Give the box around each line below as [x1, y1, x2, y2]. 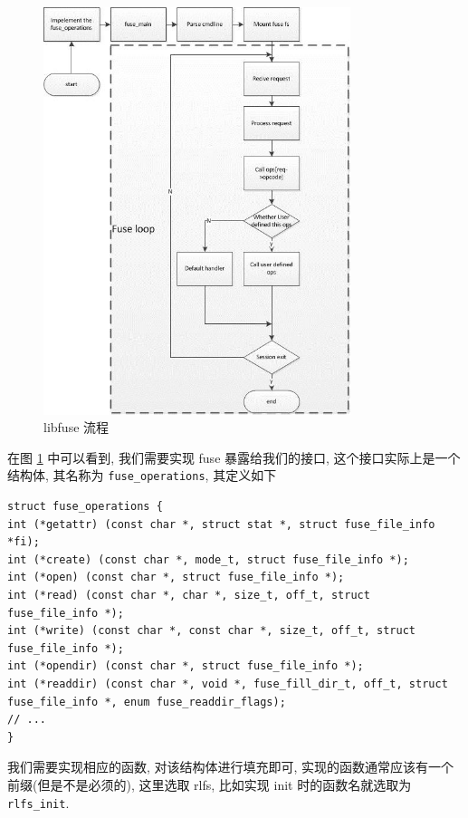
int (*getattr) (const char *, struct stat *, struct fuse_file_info [7, 517, 435, 531]
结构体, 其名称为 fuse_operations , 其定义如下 [7, 466, 277, 485]
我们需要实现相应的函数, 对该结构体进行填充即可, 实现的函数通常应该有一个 [7, 757, 454, 776]
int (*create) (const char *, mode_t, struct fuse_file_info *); [7, 553, 409, 566]
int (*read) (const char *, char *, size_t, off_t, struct [7, 589, 370, 602]
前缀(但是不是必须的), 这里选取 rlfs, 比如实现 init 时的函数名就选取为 [7, 775, 412, 794]
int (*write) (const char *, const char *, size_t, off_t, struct [7, 624, 416, 638]
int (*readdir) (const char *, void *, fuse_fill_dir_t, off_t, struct [7, 678, 448, 691]
